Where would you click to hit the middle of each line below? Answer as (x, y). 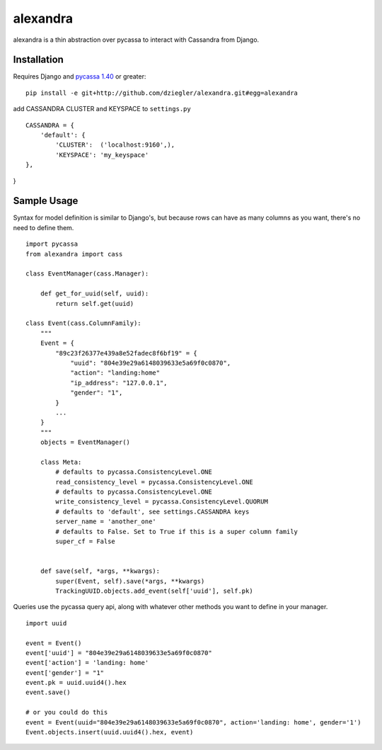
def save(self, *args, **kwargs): (100, 571)
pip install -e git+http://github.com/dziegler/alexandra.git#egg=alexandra (162, 93)
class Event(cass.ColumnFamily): (83, 323)
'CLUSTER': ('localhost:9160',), (115, 145)
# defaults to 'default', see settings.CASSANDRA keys (152, 511)
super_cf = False (86, 541)
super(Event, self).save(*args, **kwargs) (130, 581)
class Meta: (61, 462)
